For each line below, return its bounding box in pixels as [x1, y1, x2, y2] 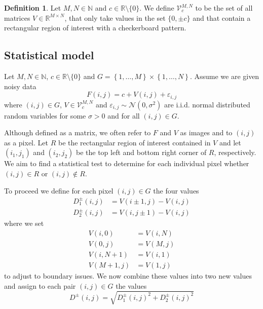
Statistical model [4, 47, 94, 63]
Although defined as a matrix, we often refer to [4, 127, 151, 138]
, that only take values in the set [64, 12, 166, 23]
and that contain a [193, 12, 251, 23]
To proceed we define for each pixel [4, 185, 114, 196]
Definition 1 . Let [4, 3, 61, 13]
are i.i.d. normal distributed [164, 99, 250, 109]
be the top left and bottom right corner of [76, 147, 207, 158]
